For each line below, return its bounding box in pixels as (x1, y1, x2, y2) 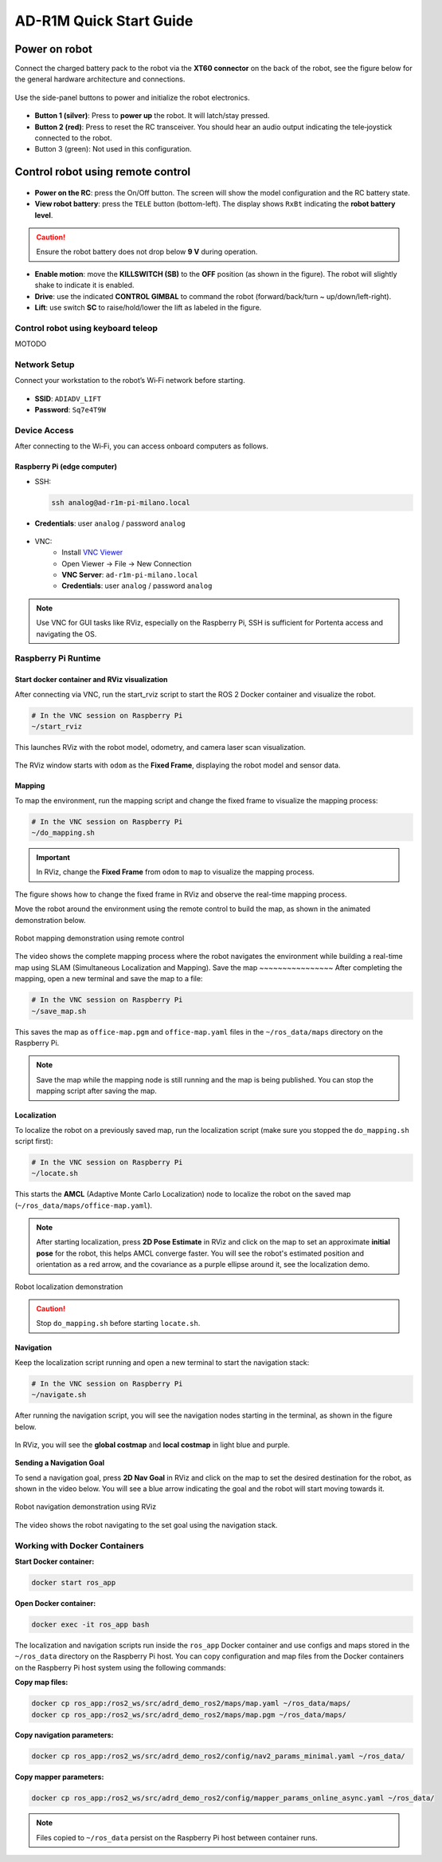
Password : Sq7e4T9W (34, 405, 107, 414)
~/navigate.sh (31, 1391, 87, 1399)
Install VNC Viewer (61, 547, 123, 558)
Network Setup (14, 359, 75, 370)
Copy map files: (14, 1678, 68, 1687)
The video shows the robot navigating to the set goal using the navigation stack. (14, 1520, 278, 1529)
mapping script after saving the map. (36, 1086, 157, 1096)
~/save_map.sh (31, 1006, 87, 1016)
